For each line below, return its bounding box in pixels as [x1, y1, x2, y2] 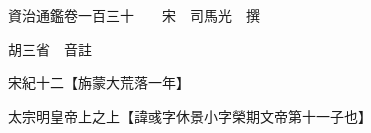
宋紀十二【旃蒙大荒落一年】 [7, 72, 190, 93]
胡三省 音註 [7, 38, 92, 59]
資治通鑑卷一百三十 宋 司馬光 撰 [7, 5, 260, 25]
